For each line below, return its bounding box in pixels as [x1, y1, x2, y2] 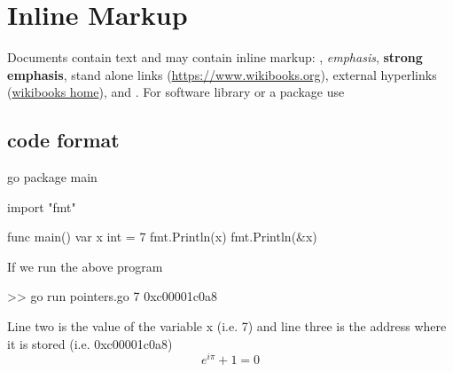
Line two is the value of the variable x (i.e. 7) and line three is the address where [7, 317, 447, 336]
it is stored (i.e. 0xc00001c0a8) [7, 334, 173, 352]
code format [7, 126, 120, 154]
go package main [7, 168, 98, 186]
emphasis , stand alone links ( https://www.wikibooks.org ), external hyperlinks [7, 65, 437, 83]
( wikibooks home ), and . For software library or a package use [7, 83, 345, 101]
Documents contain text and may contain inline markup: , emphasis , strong [7, 48, 423, 67]
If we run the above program [7, 257, 163, 275]
